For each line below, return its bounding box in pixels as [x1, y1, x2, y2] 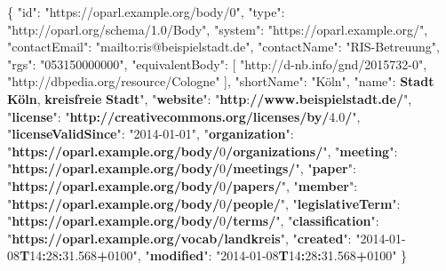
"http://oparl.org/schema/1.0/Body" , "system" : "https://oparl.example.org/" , [7, 20, 428, 38]
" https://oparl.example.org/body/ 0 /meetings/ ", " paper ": [7, 159, 356, 178]
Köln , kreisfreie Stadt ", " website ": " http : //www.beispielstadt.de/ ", [7, 89, 412, 108]
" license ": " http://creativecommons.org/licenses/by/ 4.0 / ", [7, 107, 361, 125]
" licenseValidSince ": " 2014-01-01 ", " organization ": [7, 124, 294, 143]
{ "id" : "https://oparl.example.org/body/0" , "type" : [7, 3, 285, 20]
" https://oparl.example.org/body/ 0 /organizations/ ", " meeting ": [7, 141, 398, 160]
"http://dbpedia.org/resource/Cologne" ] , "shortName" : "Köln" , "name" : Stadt [7, 72, 434, 91]
